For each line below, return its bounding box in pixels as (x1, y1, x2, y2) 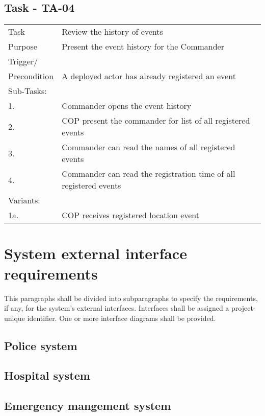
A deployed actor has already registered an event (62, 70, 236, 82)
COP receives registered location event (62, 209, 200, 221)
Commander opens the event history (62, 100, 192, 112)
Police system (4, 337, 77, 353)
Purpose (8, 40, 37, 53)
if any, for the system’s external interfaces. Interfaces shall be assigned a (4, 303, 229, 313)
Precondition (8, 70, 54, 82)
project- (231, 303, 256, 313)
